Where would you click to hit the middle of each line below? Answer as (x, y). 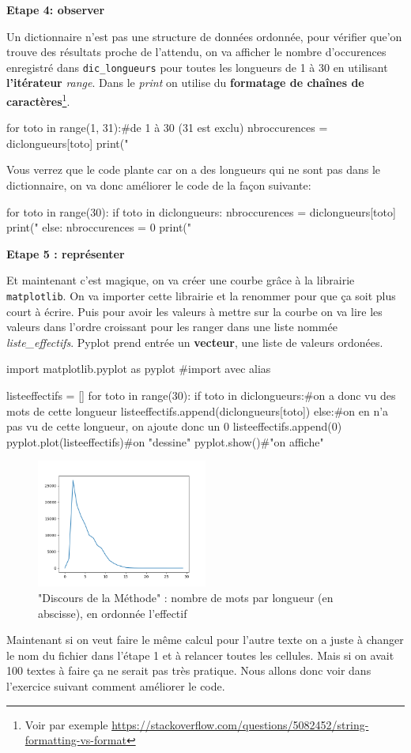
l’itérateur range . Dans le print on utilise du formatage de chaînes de (185, 83)
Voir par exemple (66, 724)
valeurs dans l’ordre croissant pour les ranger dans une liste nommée (172, 327)
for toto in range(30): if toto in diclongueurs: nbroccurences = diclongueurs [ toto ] (201, 211)
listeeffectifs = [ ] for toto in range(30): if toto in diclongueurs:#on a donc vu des (201, 395)
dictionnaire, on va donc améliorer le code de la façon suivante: (159, 185)
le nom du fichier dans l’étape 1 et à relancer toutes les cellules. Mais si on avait (200, 655)
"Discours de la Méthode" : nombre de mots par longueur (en (186, 598)
